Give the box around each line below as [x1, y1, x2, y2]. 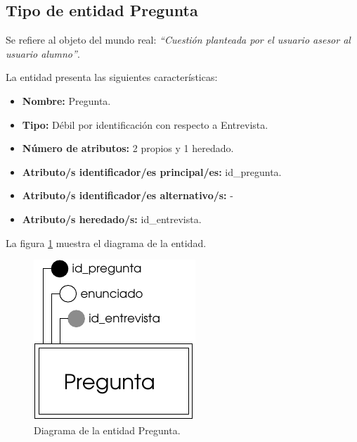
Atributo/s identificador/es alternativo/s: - [22, 188, 233, 203]
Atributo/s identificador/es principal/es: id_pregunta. [22, 164, 282, 179]
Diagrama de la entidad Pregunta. [34, 422, 181, 437]
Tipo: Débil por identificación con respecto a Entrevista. [22, 117, 268, 132]
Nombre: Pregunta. [22, 93, 111, 108]
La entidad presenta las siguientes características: [6, 70, 218, 84]
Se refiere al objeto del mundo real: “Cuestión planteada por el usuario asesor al [6, 32, 351, 47]
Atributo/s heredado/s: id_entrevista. [22, 211, 202, 226]
